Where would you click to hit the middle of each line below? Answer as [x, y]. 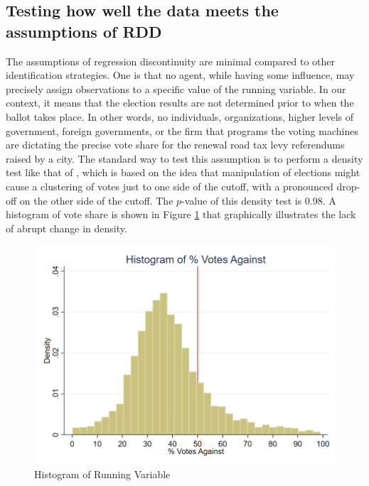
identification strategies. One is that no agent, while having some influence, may [180, 75]
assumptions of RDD [84, 31]
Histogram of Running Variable [102, 474]
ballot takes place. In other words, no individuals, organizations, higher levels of [180, 116]
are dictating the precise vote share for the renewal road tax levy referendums [175, 145]
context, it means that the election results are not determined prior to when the [180, 103]
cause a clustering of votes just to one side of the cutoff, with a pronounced [170, 186]
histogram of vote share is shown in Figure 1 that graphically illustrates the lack [181, 214]
